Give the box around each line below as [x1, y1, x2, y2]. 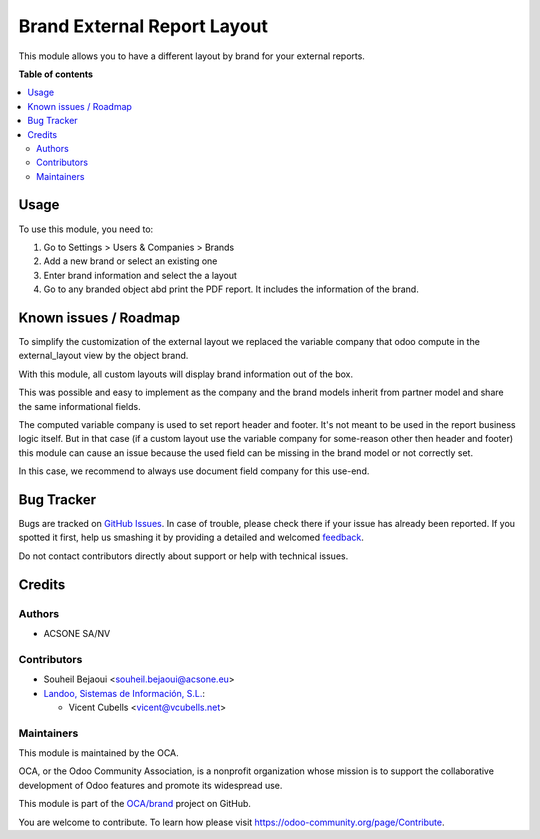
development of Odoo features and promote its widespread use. [18, 779, 283, 791]
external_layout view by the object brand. [18, 350, 189, 362]
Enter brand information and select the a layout [43, 269, 237, 281]
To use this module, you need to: [18, 223, 154, 235]
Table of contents [18, 68, 94, 80]
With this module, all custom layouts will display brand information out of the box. [18, 368, 354, 380]
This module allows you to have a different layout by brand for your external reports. [18, 50, 365, 62]
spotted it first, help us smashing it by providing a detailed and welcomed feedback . [18, 531, 365, 544]
